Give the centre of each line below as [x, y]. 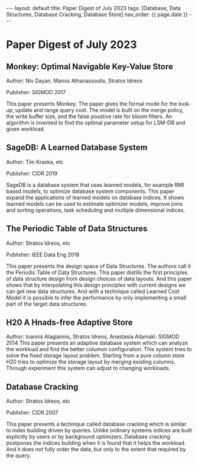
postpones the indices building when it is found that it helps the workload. [96, 443]
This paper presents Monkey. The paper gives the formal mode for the [92, 104]
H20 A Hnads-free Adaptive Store [69, 322]
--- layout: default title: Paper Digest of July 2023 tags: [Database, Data [94, 8]
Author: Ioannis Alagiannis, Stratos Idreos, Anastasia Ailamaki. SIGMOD [93, 337]
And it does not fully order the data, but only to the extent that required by [96, 450]
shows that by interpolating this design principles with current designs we [96, 285]
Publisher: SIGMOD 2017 [36, 92]
